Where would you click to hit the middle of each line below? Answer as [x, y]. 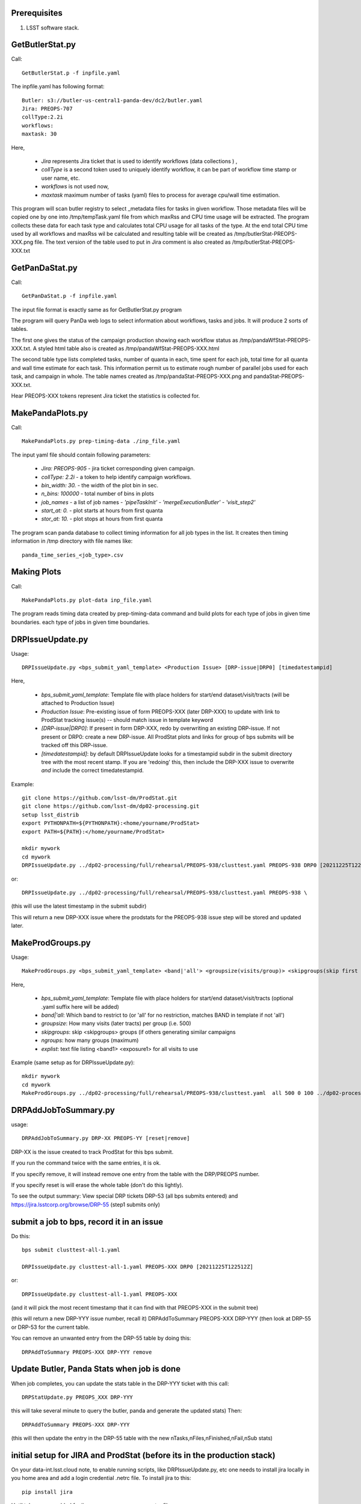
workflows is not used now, [75, 186]
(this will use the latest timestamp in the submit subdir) [79, 906]
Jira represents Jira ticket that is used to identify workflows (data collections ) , [139, 161]
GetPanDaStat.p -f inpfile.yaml [69, 296]
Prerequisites [37, 13]
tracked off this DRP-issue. [74, 745]
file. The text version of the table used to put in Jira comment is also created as [133, 242]
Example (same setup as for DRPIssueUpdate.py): [73, 1062]
